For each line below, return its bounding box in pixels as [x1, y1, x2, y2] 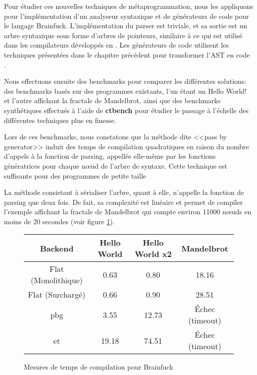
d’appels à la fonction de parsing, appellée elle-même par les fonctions [4, 151, 216, 161]
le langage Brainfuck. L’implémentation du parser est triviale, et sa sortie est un [4, 20, 247, 31]
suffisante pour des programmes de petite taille [4, 170, 147, 181]
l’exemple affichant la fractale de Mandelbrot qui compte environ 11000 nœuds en [4, 206, 252, 217]
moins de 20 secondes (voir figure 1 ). [4, 216, 115, 226]
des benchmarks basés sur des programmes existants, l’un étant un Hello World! [4, 85, 247, 96]
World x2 [135, 248, 172, 260]
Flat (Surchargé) [28, 289, 86, 301]
